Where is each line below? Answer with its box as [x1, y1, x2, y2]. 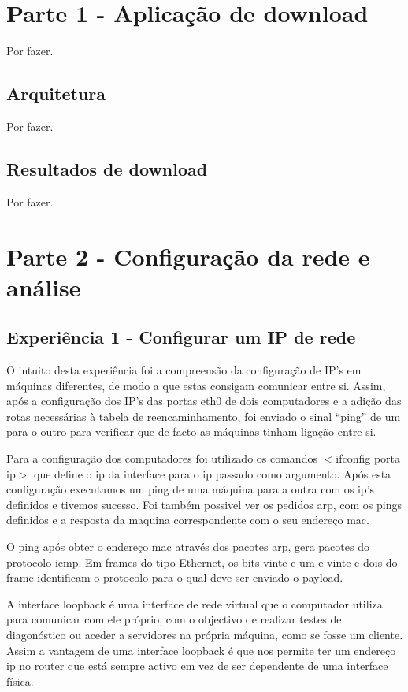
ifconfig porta [336, 450, 401, 467]
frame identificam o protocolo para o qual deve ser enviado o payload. [6, 569, 343, 586]
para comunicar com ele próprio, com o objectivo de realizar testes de [6, 611, 342, 627]
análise [6, 270, 81, 303]
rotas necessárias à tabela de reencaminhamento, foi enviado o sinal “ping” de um [6, 407, 401, 424]
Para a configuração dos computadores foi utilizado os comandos [6, 450, 317, 467]
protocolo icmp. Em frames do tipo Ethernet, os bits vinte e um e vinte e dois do [6, 553, 398, 570]
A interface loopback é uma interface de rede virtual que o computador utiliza [6, 595, 383, 612]
